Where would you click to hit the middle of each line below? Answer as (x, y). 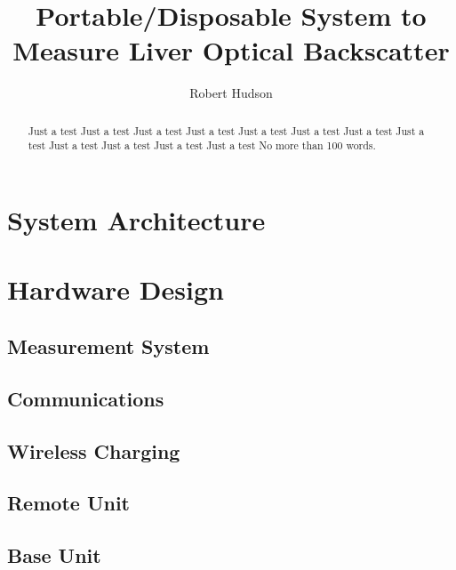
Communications (86, 398)
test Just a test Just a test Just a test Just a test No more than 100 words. (202, 145)
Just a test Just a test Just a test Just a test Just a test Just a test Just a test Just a (226, 130)
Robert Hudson (231, 93)
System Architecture (136, 220)
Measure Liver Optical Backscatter (231, 50)
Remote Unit (68, 503)
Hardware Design (116, 289)
